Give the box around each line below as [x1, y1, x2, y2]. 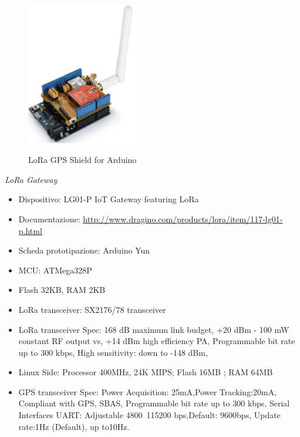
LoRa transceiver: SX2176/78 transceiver [18, 303, 166, 315]
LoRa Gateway [5, 173, 58, 185]
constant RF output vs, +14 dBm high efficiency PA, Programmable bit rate [18, 335, 295, 347]
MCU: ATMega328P [18, 263, 92, 276]
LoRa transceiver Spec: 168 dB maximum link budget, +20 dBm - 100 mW [18, 323, 289, 335]
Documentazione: [18, 212, 80, 225]
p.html [18, 224, 42, 236]
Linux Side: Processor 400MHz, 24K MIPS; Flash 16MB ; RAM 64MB [18, 366, 273, 378]
